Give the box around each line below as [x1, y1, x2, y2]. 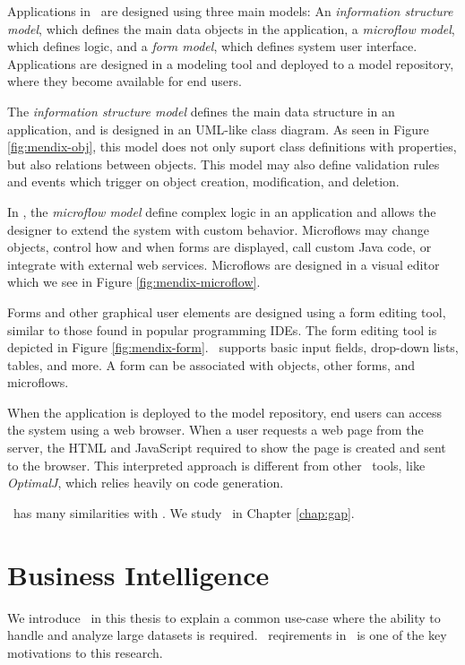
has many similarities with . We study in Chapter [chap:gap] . [13, 503, 355, 522]
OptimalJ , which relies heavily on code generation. [7, 473, 284, 492]
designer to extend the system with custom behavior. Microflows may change [7, 220, 430, 238]
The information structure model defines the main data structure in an [7, 101, 395, 120]
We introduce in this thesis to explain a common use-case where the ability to [7, 608, 441, 626]
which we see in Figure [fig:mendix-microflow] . [7, 272, 261, 291]
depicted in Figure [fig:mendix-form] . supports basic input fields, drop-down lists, [7, 338, 459, 357]
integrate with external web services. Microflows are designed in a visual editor [7, 255, 440, 273]
